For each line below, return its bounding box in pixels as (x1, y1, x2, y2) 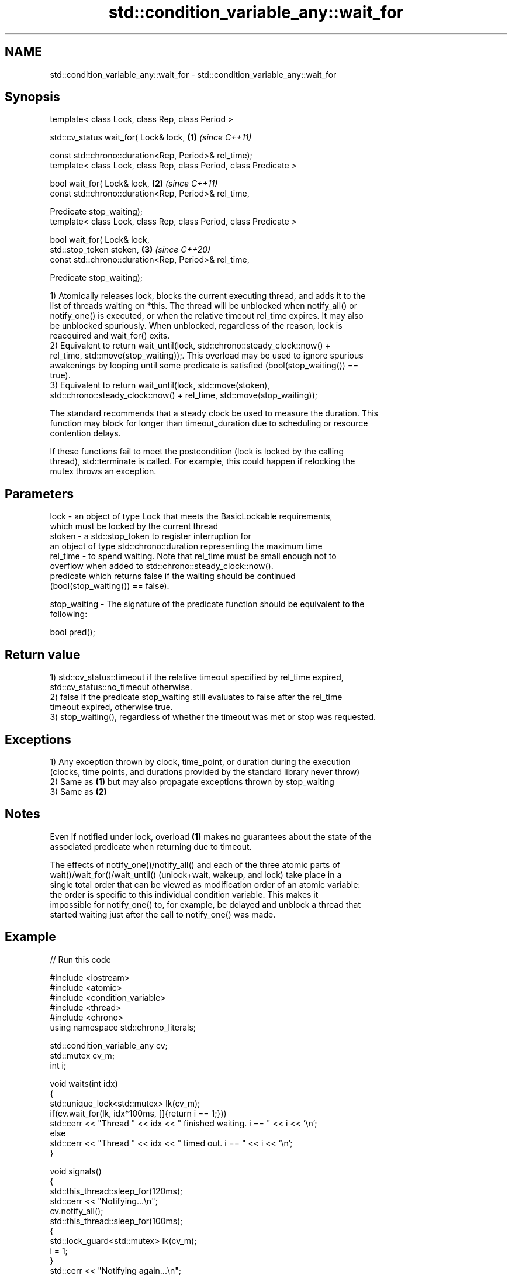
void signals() (50, 1166, 102, 1176)
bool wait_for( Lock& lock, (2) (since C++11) (50, 178, 218, 189)
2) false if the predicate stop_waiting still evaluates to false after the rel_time (50, 692, 343, 702)
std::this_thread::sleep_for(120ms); (50, 1186, 183, 1196)
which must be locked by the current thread (50, 521, 219, 532)
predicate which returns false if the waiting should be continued (50, 571, 296, 581)
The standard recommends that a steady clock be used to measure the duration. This (50, 408, 378, 419)
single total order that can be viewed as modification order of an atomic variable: (50, 879, 361, 890)
